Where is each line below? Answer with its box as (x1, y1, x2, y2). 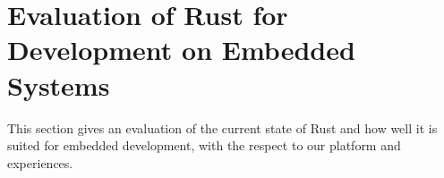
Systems (7, 66, 110, 103)
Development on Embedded (7, 31, 355, 68)
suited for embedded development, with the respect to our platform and (7, 136, 401, 155)
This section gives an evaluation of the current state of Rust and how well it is (7, 118, 438, 137)
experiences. (7, 153, 73, 172)
